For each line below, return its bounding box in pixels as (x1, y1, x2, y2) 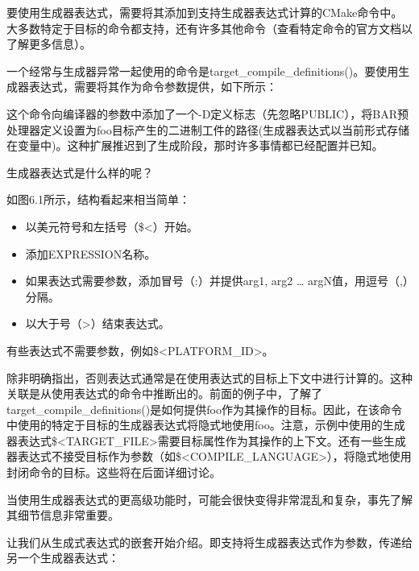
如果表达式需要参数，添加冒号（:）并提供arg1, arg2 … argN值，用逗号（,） (25, 272, 409, 289)
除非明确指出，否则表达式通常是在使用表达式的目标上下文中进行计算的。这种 (6, 369, 413, 386)
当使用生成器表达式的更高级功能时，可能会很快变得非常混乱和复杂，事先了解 (6, 490, 413, 507)
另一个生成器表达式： (6, 549, 119, 566)
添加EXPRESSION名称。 (25, 245, 156, 262)
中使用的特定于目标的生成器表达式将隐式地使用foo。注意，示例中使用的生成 (6, 416, 405, 433)
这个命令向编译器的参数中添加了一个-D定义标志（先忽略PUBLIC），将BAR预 (6, 105, 409, 122)
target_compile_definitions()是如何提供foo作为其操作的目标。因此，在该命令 (6, 400, 402, 417)
